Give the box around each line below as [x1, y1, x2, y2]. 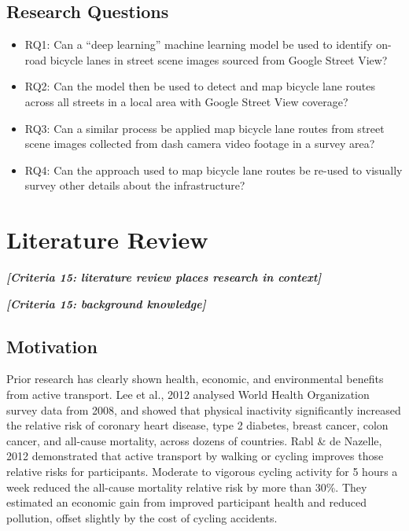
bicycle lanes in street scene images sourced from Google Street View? [50, 51, 388, 68]
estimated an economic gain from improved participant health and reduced [6, 494, 367, 511]
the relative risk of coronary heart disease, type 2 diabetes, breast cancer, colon [6, 417, 389, 433]
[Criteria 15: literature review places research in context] [6, 269, 322, 286]
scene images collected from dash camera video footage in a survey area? [24, 135, 375, 152]
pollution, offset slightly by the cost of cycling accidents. [6, 509, 278, 525]
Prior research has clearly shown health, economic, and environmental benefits [6, 371, 384, 387]
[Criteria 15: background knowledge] [6, 295, 206, 312]
